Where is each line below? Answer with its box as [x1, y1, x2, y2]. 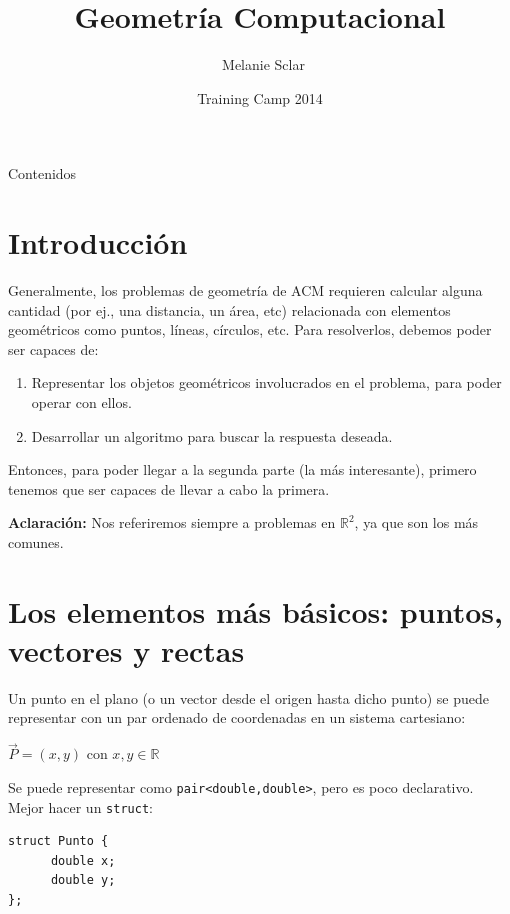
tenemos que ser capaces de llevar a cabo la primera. [8, 478, 330, 499]
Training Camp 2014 [197, 87, 323, 108]
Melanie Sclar [222, 54, 305, 75]
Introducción [8, 222, 188, 263]
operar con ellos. [31, 392, 132, 412]
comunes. [8, 531, 64, 552]
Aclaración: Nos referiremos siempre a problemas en [8, 512, 336, 533]
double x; [50, 853, 116, 868]
